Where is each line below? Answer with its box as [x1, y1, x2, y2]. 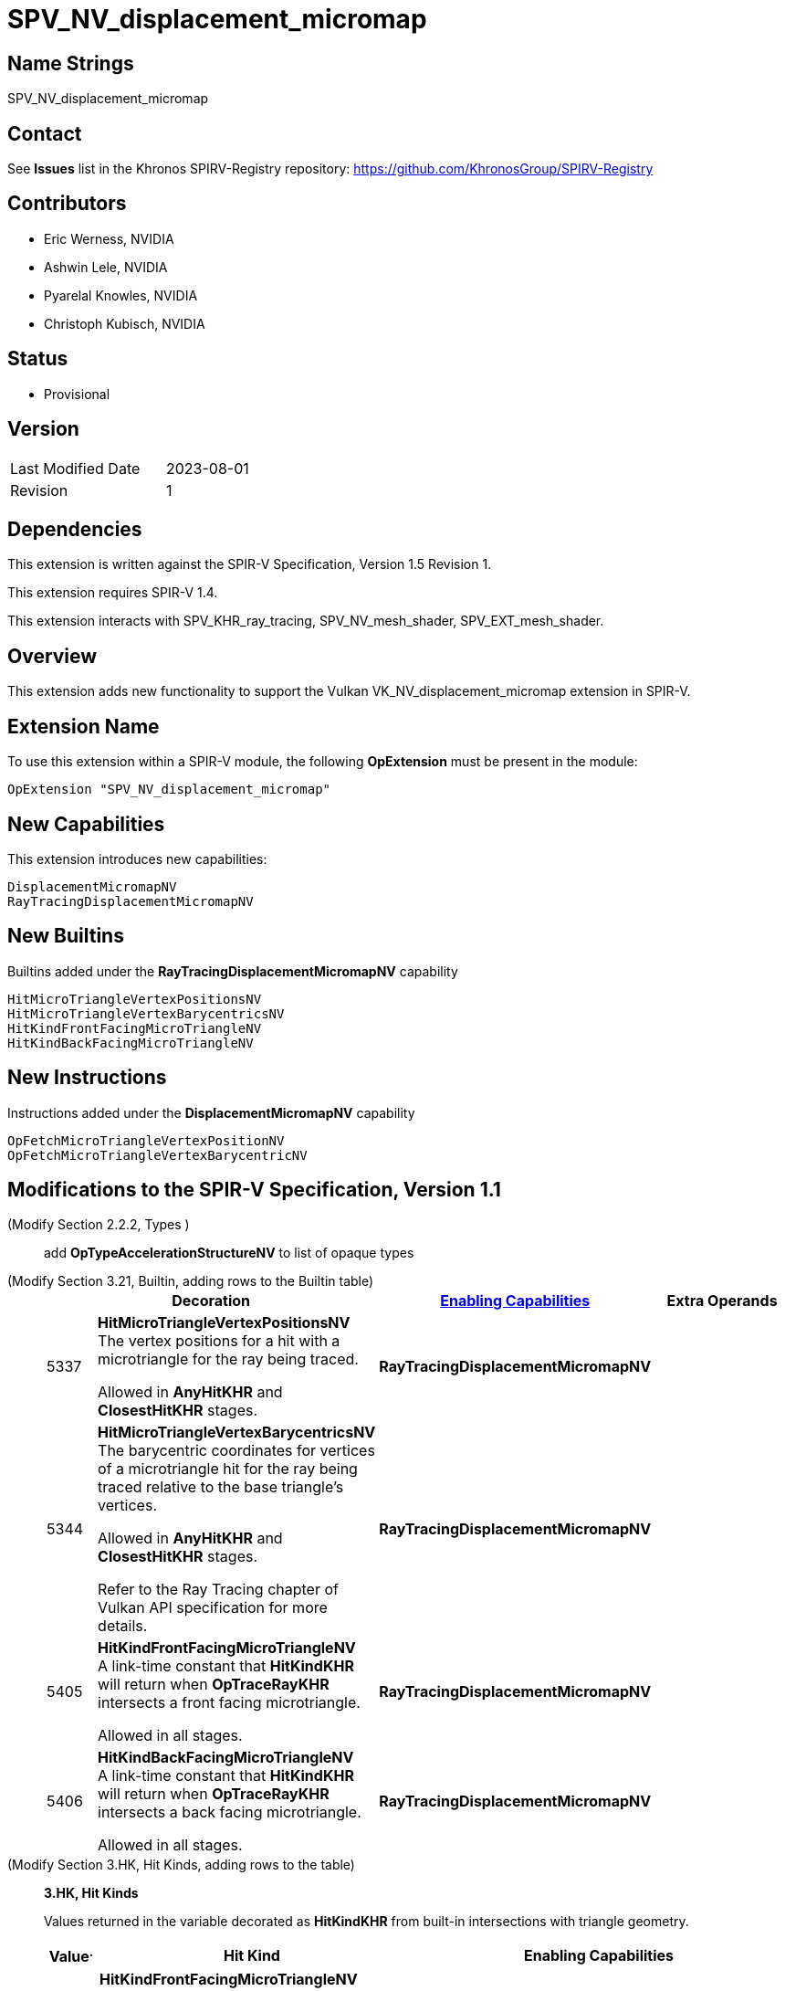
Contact [7, 121, 82, 145]
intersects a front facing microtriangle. [98, 1693, 361, 1712]
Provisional [44, 385, 110, 402]
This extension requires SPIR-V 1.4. [7, 585, 218, 601]
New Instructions [7, 1066, 167, 1090]
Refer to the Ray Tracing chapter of [98, 1580, 339, 1599]
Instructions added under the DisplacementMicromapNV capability [7, 1104, 415, 1121]
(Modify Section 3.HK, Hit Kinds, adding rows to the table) [7, 1857, 355, 1873]
